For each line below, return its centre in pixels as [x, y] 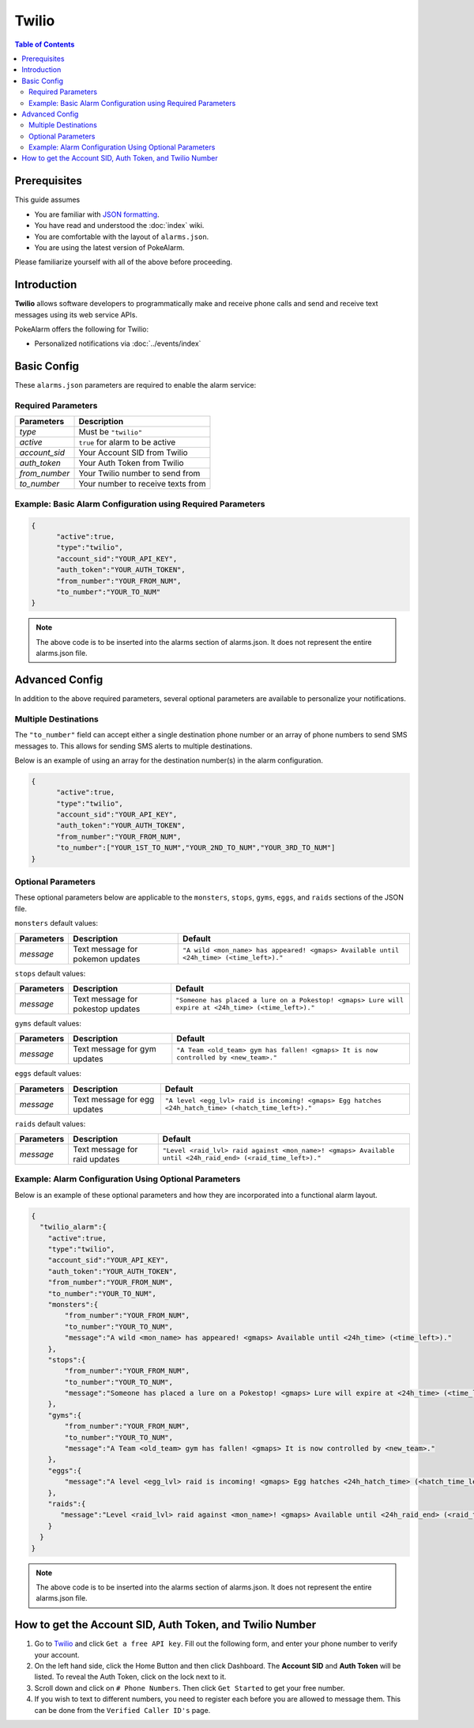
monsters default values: [56, 923]
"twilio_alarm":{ [73, 1227]
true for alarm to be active [127, 442]
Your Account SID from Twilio [134, 453]
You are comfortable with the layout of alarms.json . [122, 237]
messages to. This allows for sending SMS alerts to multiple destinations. [134, 746]
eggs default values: [48, 1074]
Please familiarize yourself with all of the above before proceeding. [124, 262]
